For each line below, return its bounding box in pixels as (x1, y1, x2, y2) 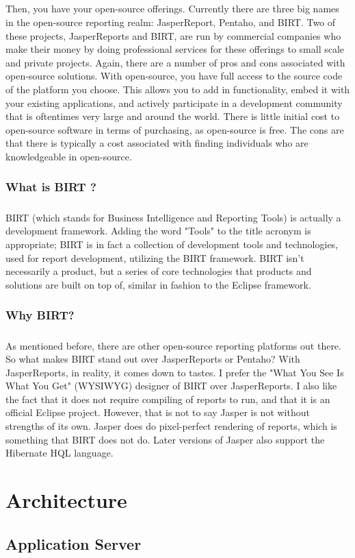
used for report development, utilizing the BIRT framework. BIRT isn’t (5, 250, 304, 265)
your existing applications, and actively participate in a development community (5, 95, 343, 110)
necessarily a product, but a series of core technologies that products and (5, 264, 312, 278)
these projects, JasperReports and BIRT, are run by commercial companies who (5, 28, 341, 43)
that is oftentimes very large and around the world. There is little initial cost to (5, 109, 340, 123)
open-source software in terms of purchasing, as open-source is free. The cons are (5, 122, 344, 136)
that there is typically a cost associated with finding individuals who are (5, 136, 308, 150)
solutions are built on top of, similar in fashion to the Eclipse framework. (5, 277, 311, 291)
